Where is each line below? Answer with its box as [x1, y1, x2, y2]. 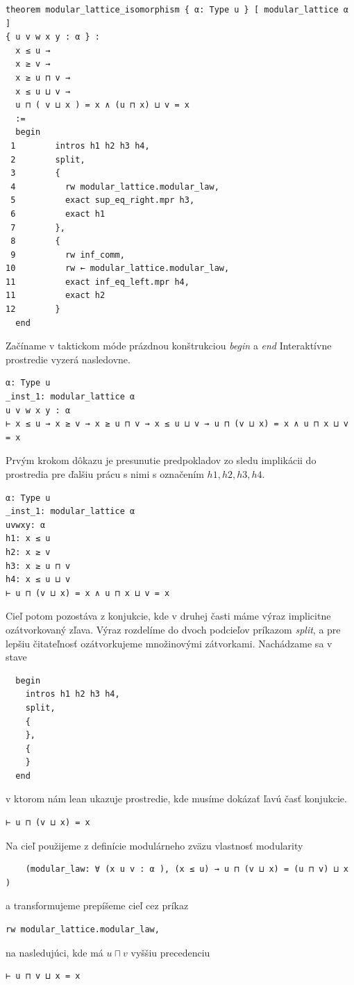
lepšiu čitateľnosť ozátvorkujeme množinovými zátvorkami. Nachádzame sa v [6, 636, 332, 650]
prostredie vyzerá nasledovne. [6, 351, 130, 366]
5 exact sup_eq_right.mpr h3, [10, 195, 195, 206]
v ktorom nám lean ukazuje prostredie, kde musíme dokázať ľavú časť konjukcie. [6, 791, 347, 806]
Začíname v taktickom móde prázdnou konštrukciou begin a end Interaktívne [6, 338, 332, 353]
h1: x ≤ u [6, 533, 51, 544]
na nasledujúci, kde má [6, 945, 103, 959]
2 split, [10, 154, 85, 165]
